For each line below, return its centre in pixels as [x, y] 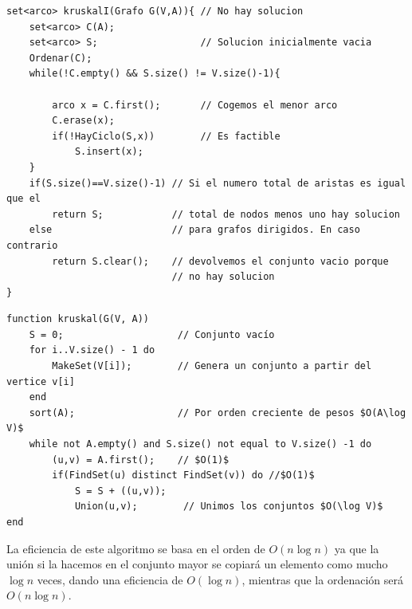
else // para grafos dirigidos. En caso [194, 230]
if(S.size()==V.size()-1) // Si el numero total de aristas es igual [218, 183]
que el [24, 199]
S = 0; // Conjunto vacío [152, 334]
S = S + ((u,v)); [120, 491]
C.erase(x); [84, 121]
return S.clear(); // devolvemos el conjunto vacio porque [220, 261]
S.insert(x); [109, 152]
